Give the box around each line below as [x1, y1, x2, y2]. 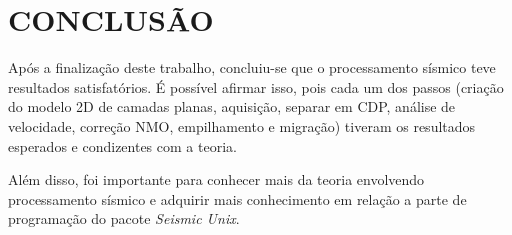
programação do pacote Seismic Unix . [8, 208, 240, 229]
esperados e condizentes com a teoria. [8, 135, 237, 156]
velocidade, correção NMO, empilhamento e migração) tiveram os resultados [8, 115, 476, 136]
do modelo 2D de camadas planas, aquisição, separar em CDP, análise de [8, 96, 456, 117]
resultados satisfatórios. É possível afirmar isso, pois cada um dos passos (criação [8, 76, 504, 97]
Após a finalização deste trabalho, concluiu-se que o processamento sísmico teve [8, 57, 496, 78]
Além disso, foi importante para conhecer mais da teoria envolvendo [8, 169, 425, 190]
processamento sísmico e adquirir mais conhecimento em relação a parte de [8, 188, 467, 209]
